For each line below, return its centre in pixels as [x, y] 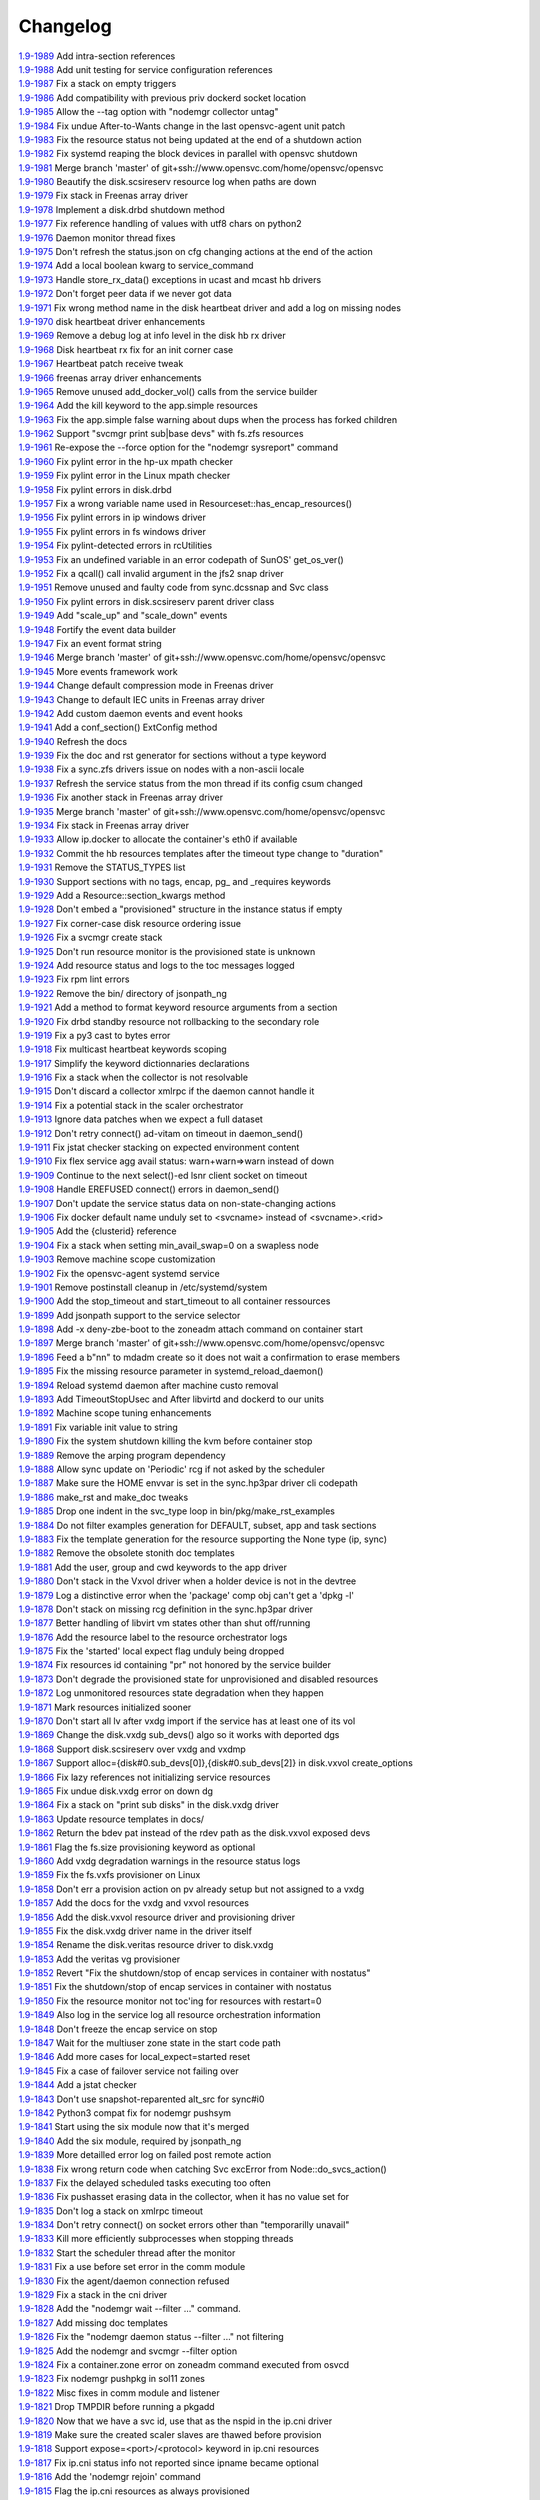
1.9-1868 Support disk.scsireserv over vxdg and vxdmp [132, 1749]
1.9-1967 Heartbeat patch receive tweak [101, 364]
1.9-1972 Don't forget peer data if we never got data [125, 294]
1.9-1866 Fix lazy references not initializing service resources [144, 1777]
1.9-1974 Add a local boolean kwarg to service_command [136, 266]
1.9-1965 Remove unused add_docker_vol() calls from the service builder [168, 391]
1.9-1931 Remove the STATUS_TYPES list [102, 867]
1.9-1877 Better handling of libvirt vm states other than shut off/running [164, 1623]
